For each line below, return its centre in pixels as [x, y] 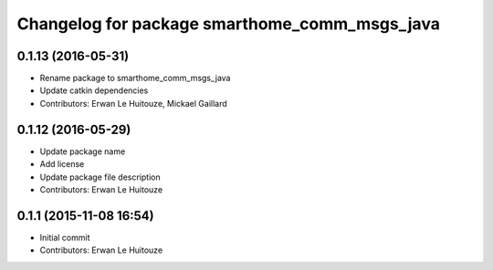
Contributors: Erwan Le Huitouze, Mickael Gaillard [133, 103]
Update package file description [100, 177]
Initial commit [65, 237]
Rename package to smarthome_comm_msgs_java [135, 78]
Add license [62, 164]
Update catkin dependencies [94, 90]
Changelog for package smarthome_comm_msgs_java [228, 24]
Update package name [83, 151]
